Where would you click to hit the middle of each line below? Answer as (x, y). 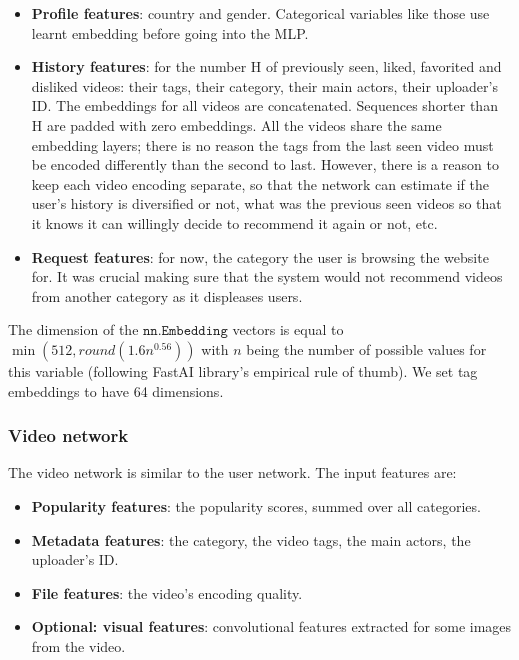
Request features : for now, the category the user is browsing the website (260, 256)
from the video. (78, 645)
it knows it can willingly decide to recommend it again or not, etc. (234, 222)
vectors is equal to (288, 329)
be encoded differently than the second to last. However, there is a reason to (265, 164)
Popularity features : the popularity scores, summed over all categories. (256, 505)
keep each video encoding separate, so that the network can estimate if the (260, 183)
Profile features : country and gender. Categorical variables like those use (260, 13)
